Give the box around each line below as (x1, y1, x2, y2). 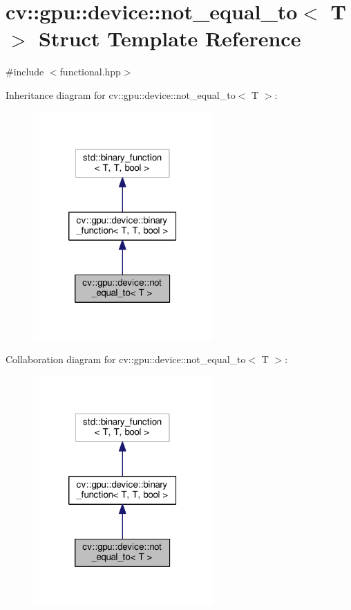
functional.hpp (59, 64, 121, 79)
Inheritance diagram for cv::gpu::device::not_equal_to (6, 87, 236, 102)
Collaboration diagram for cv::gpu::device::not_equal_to (6, 352, 246, 367)
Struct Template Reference (39, 24, 301, 53)
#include (6, 64, 44, 79)
